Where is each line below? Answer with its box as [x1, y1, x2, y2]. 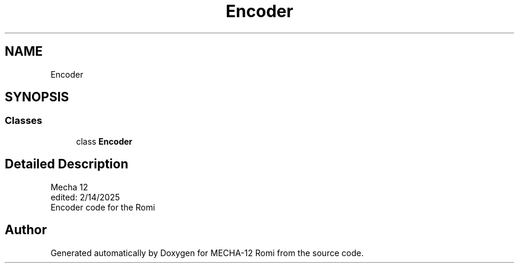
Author [5, 222, 47, 238]
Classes [5, 114, 43, 127]
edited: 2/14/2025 [50, 192, 120, 202]
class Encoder [76, 136, 133, 146]
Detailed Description [5, 157, 129, 172]
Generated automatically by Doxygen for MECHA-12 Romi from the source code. [50, 247, 364, 258]
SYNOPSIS [5, 90, 69, 105]
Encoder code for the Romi [50, 202, 155, 212]
